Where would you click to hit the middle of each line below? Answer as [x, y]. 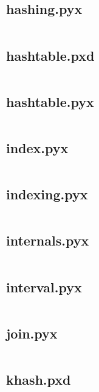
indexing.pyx [47, 194]
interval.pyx [44, 287]
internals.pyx [48, 240]
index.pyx [37, 148]
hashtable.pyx [50, 101]
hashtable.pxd [50, 55]
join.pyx [32, 333]
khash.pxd [39, 380]
